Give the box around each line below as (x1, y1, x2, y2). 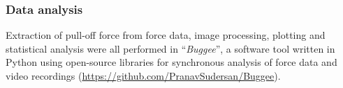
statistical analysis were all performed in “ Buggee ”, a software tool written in (6, 41, 335, 55)
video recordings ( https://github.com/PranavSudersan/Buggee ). (6, 69, 281, 82)
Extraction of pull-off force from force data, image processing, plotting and (6, 28, 326, 42)
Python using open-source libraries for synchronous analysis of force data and (6, 55, 337, 69)
